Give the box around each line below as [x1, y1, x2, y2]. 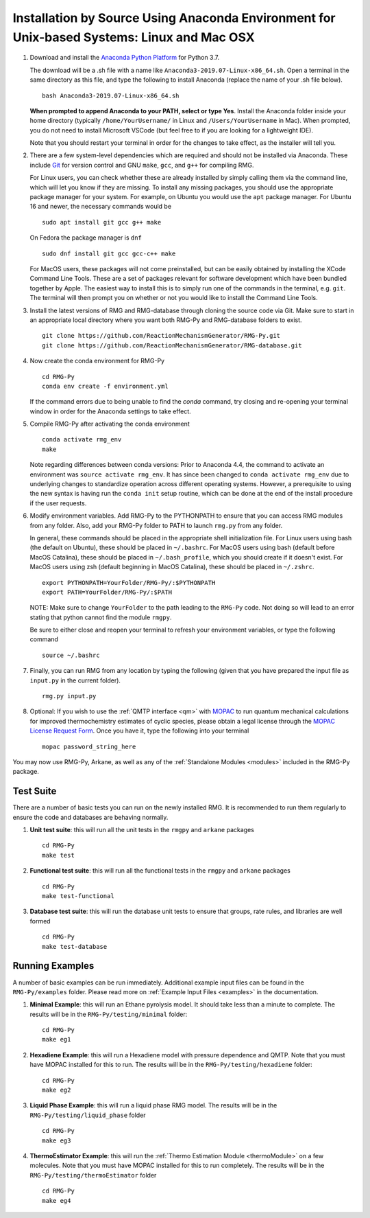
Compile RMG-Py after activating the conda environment [29, 420, 190, 428]
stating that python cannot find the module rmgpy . [29, 613, 172, 621]
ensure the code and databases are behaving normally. [12, 813, 169, 821]
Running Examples [12, 960, 95, 972]
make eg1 [42, 1035, 71, 1044]
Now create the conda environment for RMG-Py [29, 357, 164, 365]
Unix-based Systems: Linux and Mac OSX [12, 30, 255, 45]
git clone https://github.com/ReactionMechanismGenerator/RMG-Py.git [42, 332, 281, 340]
